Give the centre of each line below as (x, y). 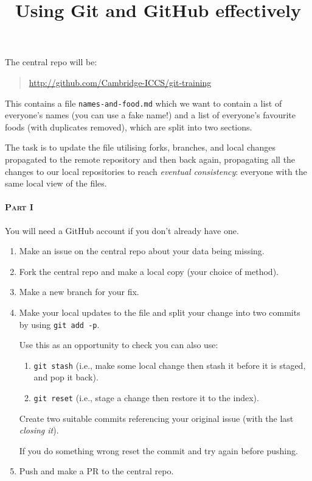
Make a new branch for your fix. (79, 292)
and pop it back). (66, 377)
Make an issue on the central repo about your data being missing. (142, 251)
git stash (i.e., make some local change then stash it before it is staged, (170, 365)
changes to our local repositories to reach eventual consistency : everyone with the (156, 171)
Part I (19, 207)
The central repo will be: (51, 62)
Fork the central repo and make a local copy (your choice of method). (149, 271)
